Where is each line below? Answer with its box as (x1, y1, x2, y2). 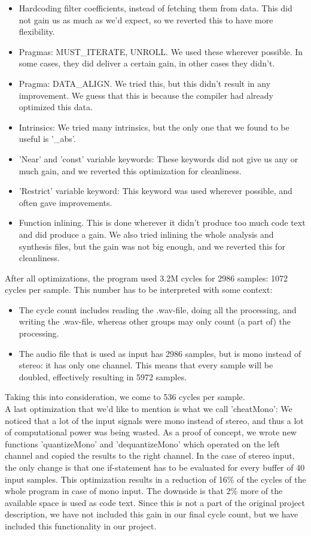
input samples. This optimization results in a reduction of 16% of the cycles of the (5, 473, 306, 485)
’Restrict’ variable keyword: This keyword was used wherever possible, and (19, 184, 292, 197)
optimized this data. (19, 101, 93, 113)
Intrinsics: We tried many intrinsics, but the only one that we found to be (19, 120, 289, 133)
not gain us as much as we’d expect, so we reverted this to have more (19, 13, 273, 26)
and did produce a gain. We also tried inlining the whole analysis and (19, 228, 274, 240)
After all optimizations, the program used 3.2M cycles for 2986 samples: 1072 (5, 271, 288, 284)
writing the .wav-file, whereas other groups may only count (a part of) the (19, 315, 291, 328)
